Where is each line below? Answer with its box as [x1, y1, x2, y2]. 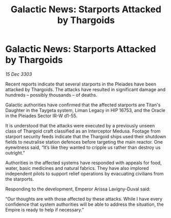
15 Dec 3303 [5, 71, 32, 77]
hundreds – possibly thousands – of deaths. [5, 92, 97, 98]
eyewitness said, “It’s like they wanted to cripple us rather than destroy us [5, 144, 161, 150]
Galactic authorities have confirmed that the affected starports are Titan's [5, 101, 161, 108]
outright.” [5, 149, 25, 156]
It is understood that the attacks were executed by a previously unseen [5, 122, 155, 128]
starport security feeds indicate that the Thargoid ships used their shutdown [5, 133, 166, 139]
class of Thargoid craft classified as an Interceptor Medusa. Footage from [5, 128, 161, 134]
